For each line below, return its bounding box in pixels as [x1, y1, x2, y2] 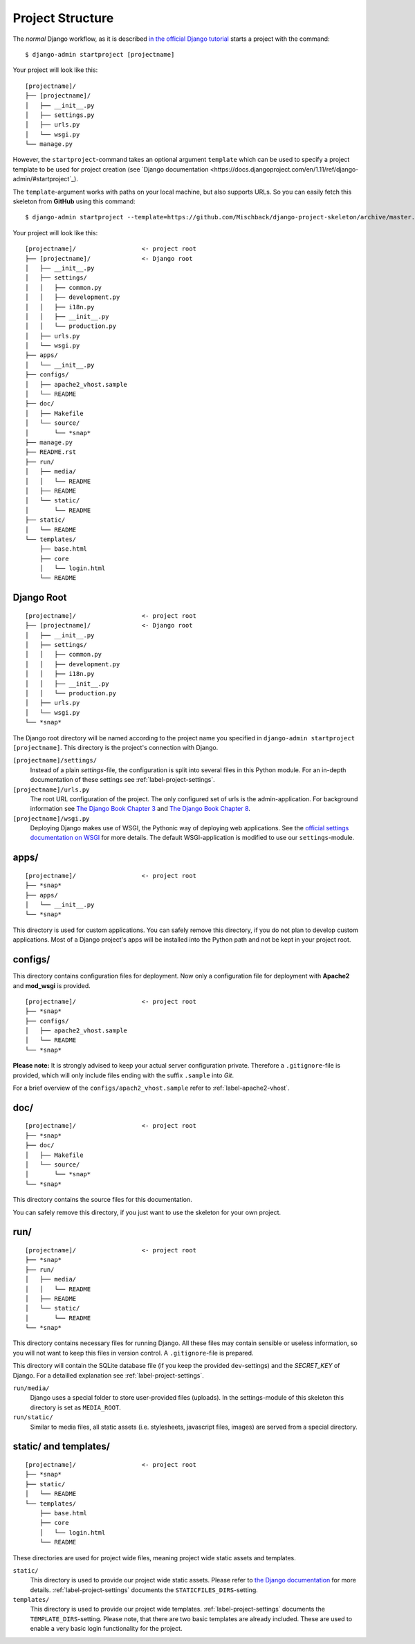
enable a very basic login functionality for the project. [30, 1625, 183, 1633]
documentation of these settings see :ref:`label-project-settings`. [30, 776, 215, 784]
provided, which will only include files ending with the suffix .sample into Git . [12, 1071, 234, 1079]
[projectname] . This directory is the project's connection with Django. [12, 743, 219, 751]
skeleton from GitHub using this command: [12, 197, 136, 205]
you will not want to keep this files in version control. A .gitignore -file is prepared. [12, 1349, 254, 1357]
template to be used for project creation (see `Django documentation [12, 165, 209, 173]
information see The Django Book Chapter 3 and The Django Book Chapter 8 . [30, 805, 250, 813]
